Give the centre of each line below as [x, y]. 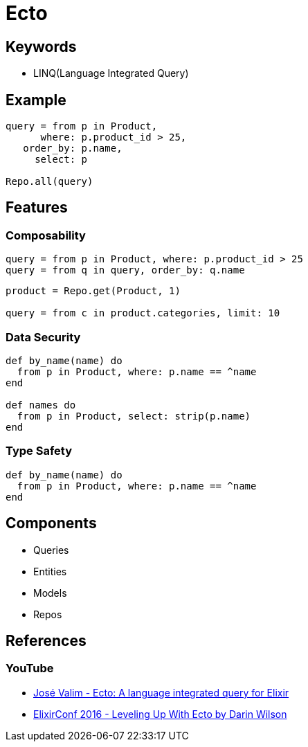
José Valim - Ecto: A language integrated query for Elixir [161, 692]
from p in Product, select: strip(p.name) [134, 416]
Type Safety [39, 451]
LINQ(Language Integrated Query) [111, 73]
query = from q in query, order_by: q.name [125, 270]
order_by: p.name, [73, 148]
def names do [41, 405]
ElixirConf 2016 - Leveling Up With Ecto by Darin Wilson [160, 714]
